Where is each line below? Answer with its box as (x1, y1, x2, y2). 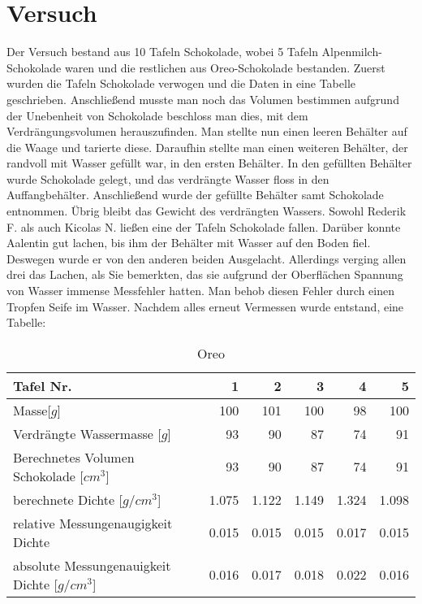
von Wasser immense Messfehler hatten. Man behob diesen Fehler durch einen (6, 282, 394, 299)
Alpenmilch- (321, 43, 382, 60)
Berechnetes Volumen (13, 447, 135, 467)
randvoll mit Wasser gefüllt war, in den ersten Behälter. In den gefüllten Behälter (6, 154, 412, 172)
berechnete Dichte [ (13, 489, 123, 509)
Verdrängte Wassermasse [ (13, 424, 161, 443)
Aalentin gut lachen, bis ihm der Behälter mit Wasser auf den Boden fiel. (6, 234, 371, 251)
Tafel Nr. (13, 376, 72, 395)
